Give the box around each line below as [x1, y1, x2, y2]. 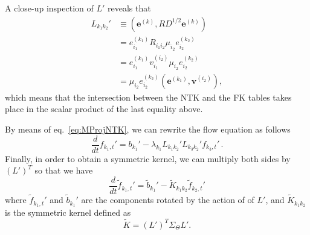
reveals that [108, 2, 151, 14]
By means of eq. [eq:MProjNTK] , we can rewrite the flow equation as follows [5, 122, 291, 135]
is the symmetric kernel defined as [5, 205, 131, 218]
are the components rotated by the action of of [81, 193, 254, 206]
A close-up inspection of [5, 2, 94, 14]
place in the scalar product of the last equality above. [5, 102, 203, 115]
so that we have [34, 164, 93, 177]
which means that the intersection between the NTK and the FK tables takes [5, 90, 292, 103]
